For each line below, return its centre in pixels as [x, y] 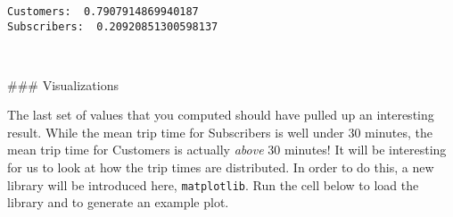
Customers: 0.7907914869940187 [103, 12]
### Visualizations [63, 84]
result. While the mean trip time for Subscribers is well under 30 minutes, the [220, 132]
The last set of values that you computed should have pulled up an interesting [221, 115]
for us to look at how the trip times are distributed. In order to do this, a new [221, 167]
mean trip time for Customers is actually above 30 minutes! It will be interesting [227, 150]
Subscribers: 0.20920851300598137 [113, 26]
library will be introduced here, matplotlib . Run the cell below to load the [213, 184]
